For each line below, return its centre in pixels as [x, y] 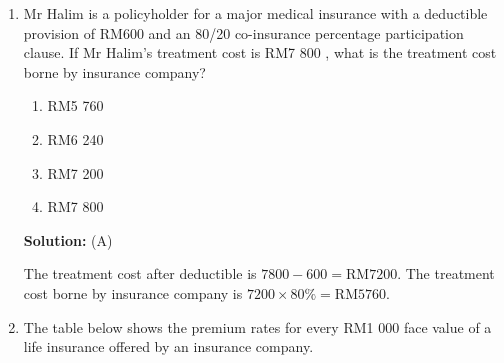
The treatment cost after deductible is [140, 273]
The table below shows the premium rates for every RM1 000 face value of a [257, 326]
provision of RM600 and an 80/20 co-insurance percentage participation [243, 32]
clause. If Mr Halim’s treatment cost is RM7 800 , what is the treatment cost [260, 52]
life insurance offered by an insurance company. [168, 346]
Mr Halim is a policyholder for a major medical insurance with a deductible [255, 13]
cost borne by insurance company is [133, 292]
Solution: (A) [68, 239]
